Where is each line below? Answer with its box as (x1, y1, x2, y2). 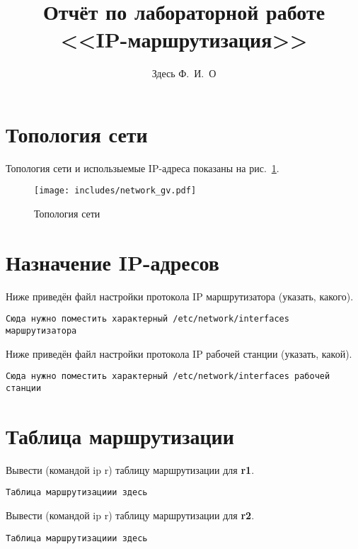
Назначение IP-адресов (6, 247, 219, 276)
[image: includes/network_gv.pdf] (34, 186, 197, 196)
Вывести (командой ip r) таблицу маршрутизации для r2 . (6, 508, 255, 522)
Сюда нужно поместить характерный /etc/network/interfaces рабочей (6, 371, 330, 382)
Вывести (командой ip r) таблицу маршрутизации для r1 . (6, 462, 255, 477)
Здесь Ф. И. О (151, 66, 216, 81)
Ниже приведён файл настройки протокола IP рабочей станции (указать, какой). (6, 346, 352, 361)
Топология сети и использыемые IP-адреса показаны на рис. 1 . (6, 160, 279, 175)
